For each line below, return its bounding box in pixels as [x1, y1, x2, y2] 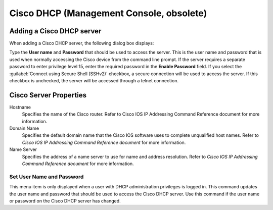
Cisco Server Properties [9, 91, 87, 99]
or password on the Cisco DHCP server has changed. [9, 197, 121, 204]
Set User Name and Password [9, 173, 84, 180]
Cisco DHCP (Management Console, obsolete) [9, 8, 207, 19]
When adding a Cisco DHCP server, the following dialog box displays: [9, 40, 154, 46]
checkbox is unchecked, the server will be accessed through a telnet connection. [9, 78, 179, 84]
